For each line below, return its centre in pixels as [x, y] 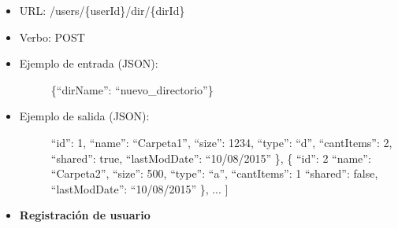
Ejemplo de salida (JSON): [84, 116]
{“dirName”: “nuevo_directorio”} [132, 89]
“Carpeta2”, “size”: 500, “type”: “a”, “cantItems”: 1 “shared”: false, [214, 173]
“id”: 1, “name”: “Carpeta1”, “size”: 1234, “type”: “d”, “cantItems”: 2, [221, 142]
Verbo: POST [52, 37]
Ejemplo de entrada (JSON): [89, 63]
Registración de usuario [85, 215]
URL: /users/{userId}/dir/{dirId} [102, 10]
